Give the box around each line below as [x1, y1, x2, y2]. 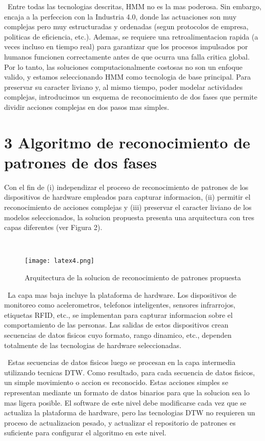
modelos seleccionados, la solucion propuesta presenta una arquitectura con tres [4, 212, 254, 222]
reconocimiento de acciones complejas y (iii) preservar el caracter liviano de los [4, 202, 252, 213]
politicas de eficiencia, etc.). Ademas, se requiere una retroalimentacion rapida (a [4, 31, 258, 42]
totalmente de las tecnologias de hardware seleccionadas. [4, 339, 181, 350]
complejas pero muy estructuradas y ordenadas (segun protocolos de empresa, [4, 21, 249, 32]
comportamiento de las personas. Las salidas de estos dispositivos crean [4, 319, 229, 330]
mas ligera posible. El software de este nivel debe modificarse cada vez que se [4, 397, 247, 408]
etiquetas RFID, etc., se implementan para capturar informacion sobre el [4, 309, 233, 320]
